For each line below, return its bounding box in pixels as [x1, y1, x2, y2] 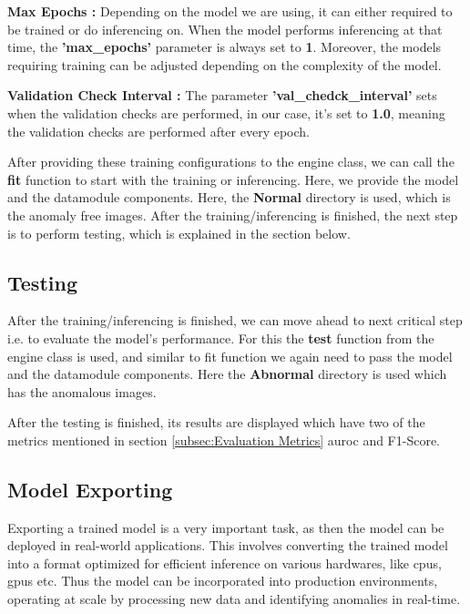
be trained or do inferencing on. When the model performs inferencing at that [7, 19, 443, 38]
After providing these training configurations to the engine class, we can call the [7, 152, 455, 171]
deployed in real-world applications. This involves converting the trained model [7, 536, 448, 555]
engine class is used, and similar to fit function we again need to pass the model [7, 346, 453, 365]
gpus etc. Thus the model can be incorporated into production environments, [7, 571, 438, 590]
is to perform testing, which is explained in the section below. [7, 223, 351, 242]
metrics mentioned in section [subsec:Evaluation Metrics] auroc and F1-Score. [7, 430, 441, 449]
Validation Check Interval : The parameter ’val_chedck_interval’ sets [7, 86, 437, 105]
